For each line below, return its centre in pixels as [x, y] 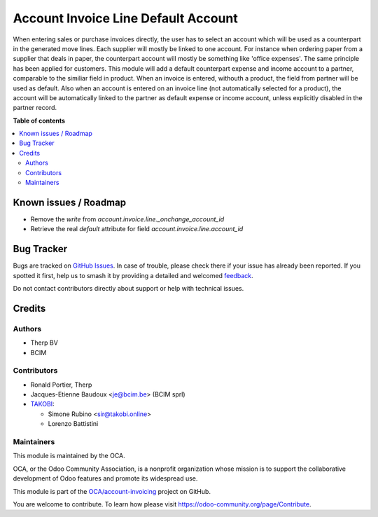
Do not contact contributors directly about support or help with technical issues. [128, 288]
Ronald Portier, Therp [61, 385]
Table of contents [39, 120]
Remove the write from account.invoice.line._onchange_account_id [127, 219]
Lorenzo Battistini [73, 424]
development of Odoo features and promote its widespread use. [105, 478]
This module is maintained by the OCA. [69, 456]
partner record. [35, 108]
